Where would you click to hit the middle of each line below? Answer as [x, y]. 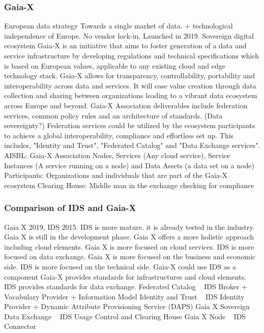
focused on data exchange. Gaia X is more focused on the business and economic [130, 256]
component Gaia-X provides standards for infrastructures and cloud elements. [125, 276]
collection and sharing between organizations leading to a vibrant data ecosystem [131, 95]
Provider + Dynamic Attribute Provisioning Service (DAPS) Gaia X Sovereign [127, 306]
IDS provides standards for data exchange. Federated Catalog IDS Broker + [126, 286]
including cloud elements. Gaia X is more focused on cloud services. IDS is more [129, 246]
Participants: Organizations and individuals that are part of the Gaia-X [116, 175]
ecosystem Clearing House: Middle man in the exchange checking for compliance [129, 185]
